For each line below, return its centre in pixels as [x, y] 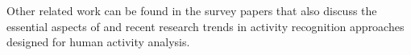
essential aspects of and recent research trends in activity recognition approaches [205, 26]
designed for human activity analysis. [98, 42]
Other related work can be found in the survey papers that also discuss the [192, 10]
